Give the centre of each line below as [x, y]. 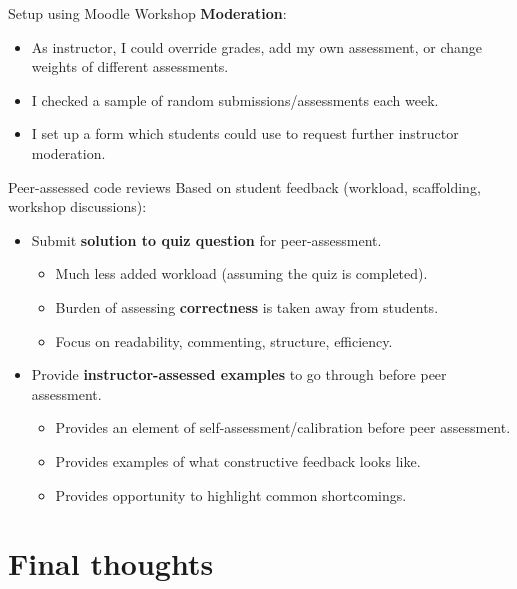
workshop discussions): [77, 206]
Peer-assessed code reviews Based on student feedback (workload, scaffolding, [244, 186]
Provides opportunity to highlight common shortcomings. [231, 494]
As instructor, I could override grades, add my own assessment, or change [257, 46]
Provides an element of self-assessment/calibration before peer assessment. [283, 427]
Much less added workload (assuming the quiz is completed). [241, 273]
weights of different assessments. [130, 66]
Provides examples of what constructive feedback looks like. [238, 460]
